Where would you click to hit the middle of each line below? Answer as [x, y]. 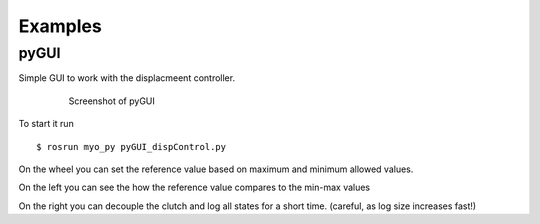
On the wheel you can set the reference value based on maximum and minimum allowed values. [216, 169]
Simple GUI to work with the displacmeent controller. [126, 78]
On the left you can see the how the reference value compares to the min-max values [194, 187]
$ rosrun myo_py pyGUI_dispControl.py [131, 146]
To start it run [46, 124]
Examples [60, 26]
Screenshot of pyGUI [111, 101]
